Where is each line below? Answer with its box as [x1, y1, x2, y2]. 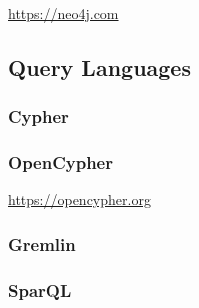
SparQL [8, 277, 72, 302]
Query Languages [8, 51, 191, 82]
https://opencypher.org [8, 189, 151, 210]
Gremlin [8, 231, 76, 256]
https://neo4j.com [8, 3, 119, 23]
